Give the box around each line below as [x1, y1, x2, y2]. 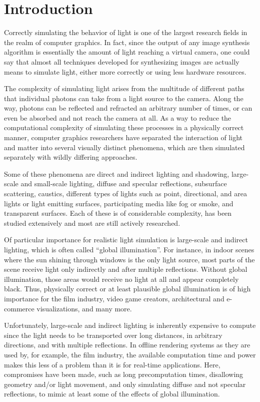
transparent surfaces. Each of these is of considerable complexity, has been [4, 208, 232, 218]
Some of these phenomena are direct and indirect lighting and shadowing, [4, 168, 229, 179]
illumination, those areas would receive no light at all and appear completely [4, 273, 239, 284]
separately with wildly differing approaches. [4, 152, 137, 162]
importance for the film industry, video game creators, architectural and [4, 293, 224, 303]
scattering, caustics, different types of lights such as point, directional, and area [4, 188, 247, 199]
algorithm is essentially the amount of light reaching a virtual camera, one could [4, 47, 250, 57]
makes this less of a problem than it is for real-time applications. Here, [4, 359, 220, 369]
